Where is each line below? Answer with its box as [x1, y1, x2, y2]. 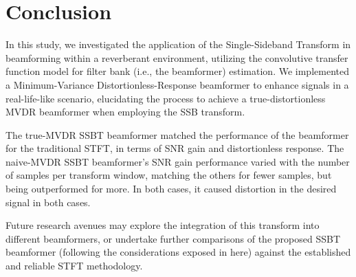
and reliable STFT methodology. [5, 258, 143, 273]
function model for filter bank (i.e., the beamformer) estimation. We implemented [5, 64, 349, 78]
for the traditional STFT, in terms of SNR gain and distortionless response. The [5, 141, 344, 155]
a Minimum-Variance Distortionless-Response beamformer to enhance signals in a [5, 77, 349, 91]
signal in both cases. [5, 195, 91, 209]
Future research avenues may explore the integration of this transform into [5, 218, 320, 232]
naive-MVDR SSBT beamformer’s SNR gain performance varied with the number [5, 154, 350, 168]
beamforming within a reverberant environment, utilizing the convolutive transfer [5, 50, 348, 65]
